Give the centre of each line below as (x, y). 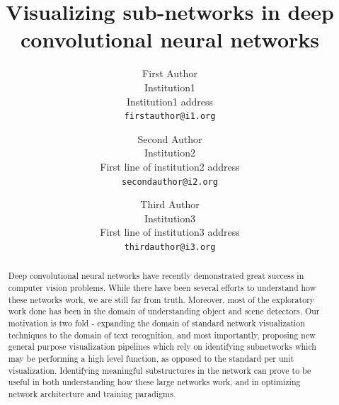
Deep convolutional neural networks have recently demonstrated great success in (156, 276)
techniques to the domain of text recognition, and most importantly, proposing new (162, 335)
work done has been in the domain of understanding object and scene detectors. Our (164, 311)
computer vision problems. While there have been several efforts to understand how (162, 288)
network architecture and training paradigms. (92, 393)
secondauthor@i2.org (170, 182)
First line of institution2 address (170, 166)
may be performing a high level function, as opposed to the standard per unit (151, 359)
